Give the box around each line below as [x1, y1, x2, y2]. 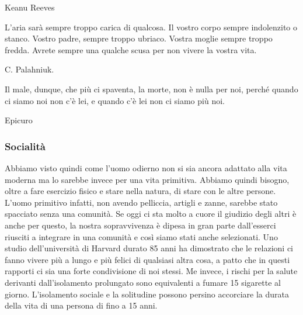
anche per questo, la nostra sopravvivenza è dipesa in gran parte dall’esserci [5, 219, 276, 231]
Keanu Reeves [5, 1, 55, 13]
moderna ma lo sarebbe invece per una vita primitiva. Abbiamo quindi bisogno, [5, 173, 290, 185]
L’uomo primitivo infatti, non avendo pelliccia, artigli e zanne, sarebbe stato [5, 196, 278, 208]
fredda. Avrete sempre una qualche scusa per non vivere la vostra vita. [5, 43, 257, 56]
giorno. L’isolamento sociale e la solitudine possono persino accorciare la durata [5, 288, 289, 300]
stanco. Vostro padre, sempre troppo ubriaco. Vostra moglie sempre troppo [5, 32, 273, 44]
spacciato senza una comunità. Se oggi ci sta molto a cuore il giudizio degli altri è [5, 207, 297, 220]
